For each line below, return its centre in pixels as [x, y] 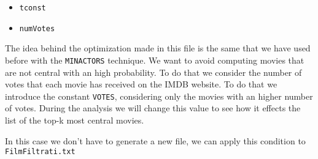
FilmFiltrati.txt [40, 152]
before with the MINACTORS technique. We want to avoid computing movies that [155, 60]
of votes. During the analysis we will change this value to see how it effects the [153, 108]
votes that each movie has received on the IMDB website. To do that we [141, 84]
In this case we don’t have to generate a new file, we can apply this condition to [155, 140]
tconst [33, 8]
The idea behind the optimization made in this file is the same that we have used [158, 48]
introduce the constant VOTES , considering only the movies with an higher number [159, 96]
